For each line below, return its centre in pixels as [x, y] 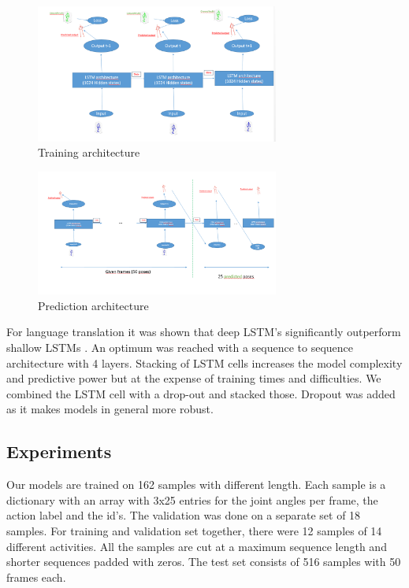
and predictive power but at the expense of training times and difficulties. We [194, 378]
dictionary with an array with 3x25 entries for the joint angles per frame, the [192, 499]
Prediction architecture [93, 305]
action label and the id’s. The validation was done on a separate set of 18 [184, 515]
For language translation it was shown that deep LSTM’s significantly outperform [204, 332]
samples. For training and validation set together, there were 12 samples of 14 [194, 530]
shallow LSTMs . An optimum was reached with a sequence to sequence [180, 347]
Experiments [59, 451]
